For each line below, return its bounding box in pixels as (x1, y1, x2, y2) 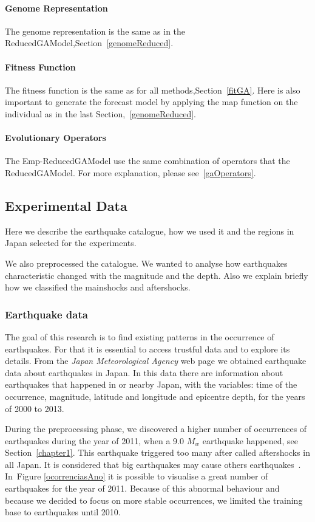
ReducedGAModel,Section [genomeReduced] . (5, 36, 174, 49)
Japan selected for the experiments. (5, 236, 137, 249)
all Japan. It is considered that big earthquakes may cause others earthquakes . (5, 458, 301, 470)
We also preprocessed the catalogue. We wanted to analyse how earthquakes (5, 256, 288, 269)
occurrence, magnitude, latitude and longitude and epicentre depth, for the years (5, 390, 305, 402)
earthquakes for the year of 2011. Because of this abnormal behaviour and (5, 482, 280, 495)
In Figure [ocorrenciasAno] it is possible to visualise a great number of (5, 470, 268, 483)
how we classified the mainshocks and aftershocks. (5, 281, 191, 294)
